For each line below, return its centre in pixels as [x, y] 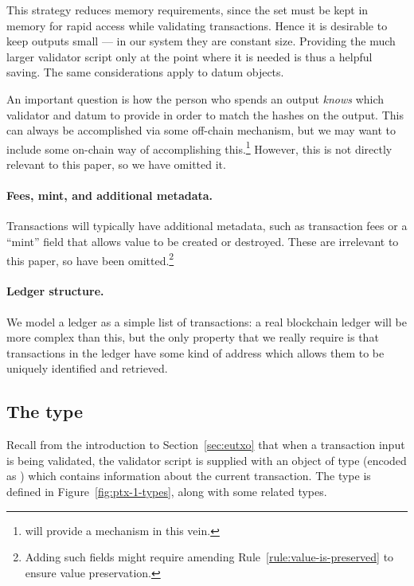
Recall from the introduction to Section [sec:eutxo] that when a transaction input [206, 445]
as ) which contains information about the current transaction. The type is [189, 476]
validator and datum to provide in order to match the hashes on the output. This [205, 114]
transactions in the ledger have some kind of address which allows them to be [195, 352]
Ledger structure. [55, 291]
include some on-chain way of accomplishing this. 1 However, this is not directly [199, 147]
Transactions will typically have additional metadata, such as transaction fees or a [207, 226]
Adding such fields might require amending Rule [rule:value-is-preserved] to [209, 557]
